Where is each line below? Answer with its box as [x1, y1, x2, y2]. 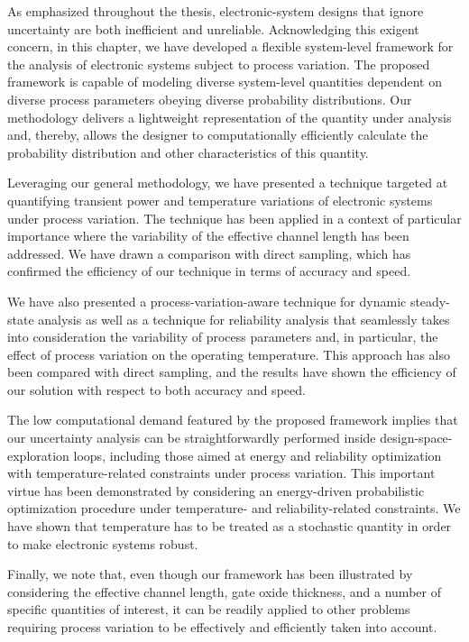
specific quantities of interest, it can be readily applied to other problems [7, 600, 410, 619]
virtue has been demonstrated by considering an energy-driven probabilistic [7, 481, 425, 500]
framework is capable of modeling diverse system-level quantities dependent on [7, 72, 442, 91]
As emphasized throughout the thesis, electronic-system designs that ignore [7, 2, 424, 20]
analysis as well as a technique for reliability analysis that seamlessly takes [38, 309, 450, 328]
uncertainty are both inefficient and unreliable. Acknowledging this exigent [7, 19, 419, 38]
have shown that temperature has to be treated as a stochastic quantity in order [7, 517, 452, 536]
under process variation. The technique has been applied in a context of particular [7, 208, 462, 227]
